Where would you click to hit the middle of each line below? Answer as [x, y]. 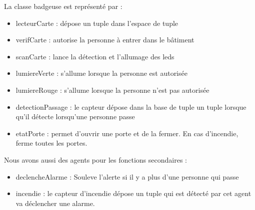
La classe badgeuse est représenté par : [63, 6]
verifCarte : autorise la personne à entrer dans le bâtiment [105, 40]
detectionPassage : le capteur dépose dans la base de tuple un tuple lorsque [131, 106]
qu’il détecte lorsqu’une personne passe [75, 116]
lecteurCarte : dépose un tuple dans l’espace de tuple [97, 23]
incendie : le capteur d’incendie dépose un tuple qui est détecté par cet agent [133, 193]
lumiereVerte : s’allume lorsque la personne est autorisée [101, 73]
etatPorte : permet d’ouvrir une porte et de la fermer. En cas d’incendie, [127, 133]
